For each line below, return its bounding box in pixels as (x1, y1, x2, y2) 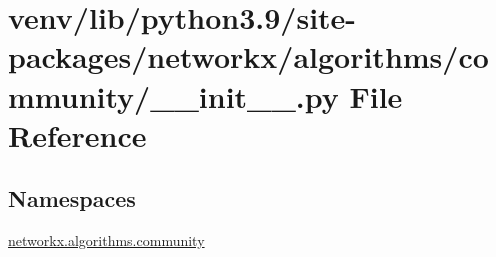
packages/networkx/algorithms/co (8, 36, 489, 77)
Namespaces (8, 183, 136, 214)
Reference (8, 114, 147, 155)
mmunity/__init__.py (8, 75, 339, 116)
